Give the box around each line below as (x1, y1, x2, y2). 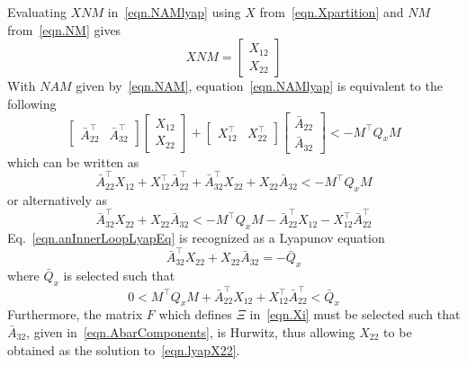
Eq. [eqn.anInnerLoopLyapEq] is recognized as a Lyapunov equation (7, 228, 385, 246)
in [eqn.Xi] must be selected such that (249, 305, 461, 324)
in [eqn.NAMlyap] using (107, 3, 241, 21)
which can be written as (7, 152, 139, 171)
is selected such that (63, 266, 175, 285)
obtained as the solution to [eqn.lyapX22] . (7, 340, 240, 359)
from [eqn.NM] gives (7, 20, 121, 39)
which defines (158, 305, 232, 324)
